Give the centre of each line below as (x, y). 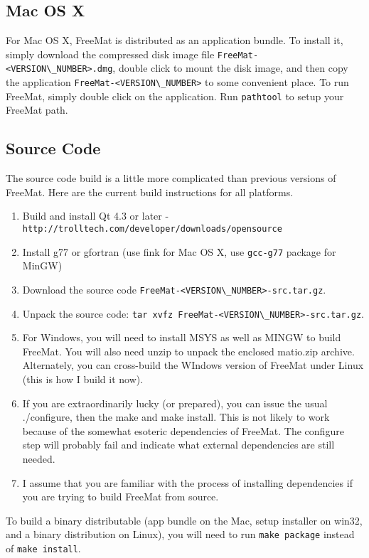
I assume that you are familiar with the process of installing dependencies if (187, 482)
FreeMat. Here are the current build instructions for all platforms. (150, 192)
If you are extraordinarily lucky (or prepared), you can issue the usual (175, 403)
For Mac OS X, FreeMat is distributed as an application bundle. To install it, (175, 40)
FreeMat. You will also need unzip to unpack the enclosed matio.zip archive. (188, 351)
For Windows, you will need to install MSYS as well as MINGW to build (182, 337)
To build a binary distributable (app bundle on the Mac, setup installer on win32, (184, 520)
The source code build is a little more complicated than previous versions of (171, 178)
